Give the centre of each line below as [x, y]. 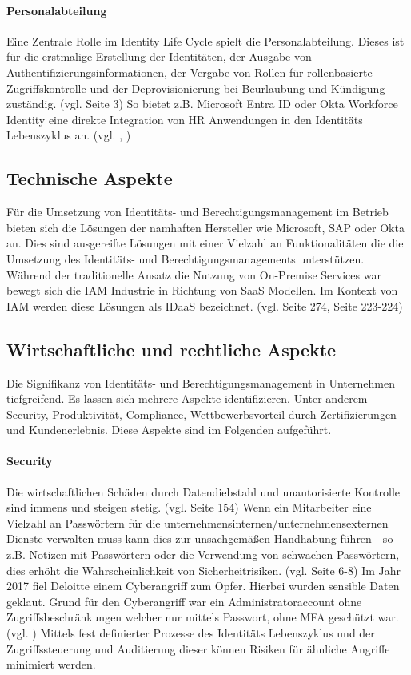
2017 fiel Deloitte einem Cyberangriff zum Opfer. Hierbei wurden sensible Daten [203, 586]
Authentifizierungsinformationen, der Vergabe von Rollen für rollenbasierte [190, 72]
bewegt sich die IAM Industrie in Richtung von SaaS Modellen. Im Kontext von [202, 290]
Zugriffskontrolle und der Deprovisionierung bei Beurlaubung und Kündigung [196, 88]
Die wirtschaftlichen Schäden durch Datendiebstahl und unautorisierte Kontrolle [204, 491]
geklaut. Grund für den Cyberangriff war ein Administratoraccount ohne [184, 601]
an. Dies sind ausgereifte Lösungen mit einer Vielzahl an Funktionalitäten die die [205, 243]
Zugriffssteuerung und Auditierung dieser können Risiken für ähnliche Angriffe [198, 648]
